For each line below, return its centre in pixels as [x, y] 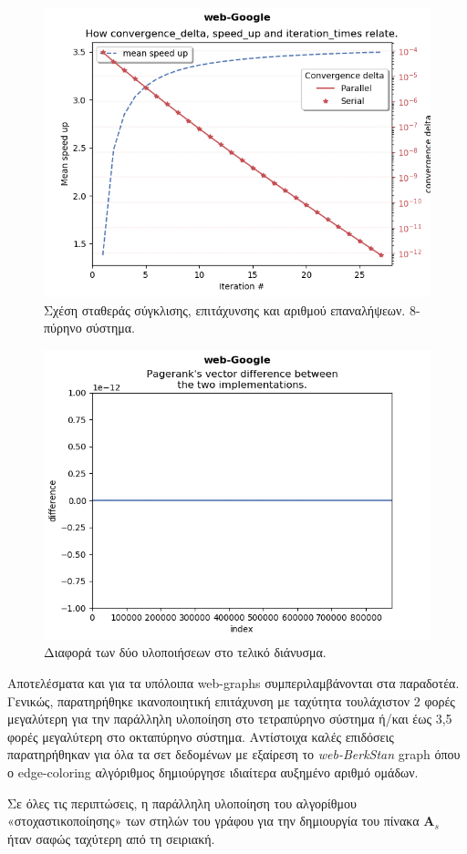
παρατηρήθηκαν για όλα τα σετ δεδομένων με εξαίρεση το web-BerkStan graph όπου [234, 754]
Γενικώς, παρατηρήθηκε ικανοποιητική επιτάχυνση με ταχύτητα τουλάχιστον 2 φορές [231, 700]
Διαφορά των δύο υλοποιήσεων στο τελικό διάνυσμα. [185, 652]
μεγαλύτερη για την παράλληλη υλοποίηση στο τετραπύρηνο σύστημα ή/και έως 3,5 [230, 719]
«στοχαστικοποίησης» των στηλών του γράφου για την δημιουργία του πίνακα [213, 821]
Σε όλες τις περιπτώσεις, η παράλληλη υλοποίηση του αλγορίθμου [182, 803]
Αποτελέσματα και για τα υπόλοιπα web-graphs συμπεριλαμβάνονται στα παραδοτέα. [233, 682]
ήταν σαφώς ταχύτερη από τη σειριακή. [111, 838]
